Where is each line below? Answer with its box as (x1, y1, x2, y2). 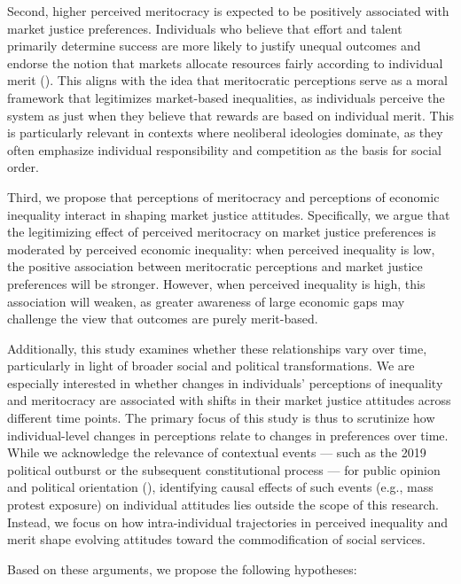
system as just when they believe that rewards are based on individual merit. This (7, 105, 454, 124)
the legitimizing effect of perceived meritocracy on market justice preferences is (7, 222, 436, 241)
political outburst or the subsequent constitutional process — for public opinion (7, 460, 441, 479)
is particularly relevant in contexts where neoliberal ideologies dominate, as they (7, 123, 443, 142)
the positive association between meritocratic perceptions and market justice (7, 257, 423, 276)
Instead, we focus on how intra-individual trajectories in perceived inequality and (7, 512, 449, 531)
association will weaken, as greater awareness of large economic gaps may (7, 292, 405, 310)
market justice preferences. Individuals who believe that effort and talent (7, 19, 402, 37)
